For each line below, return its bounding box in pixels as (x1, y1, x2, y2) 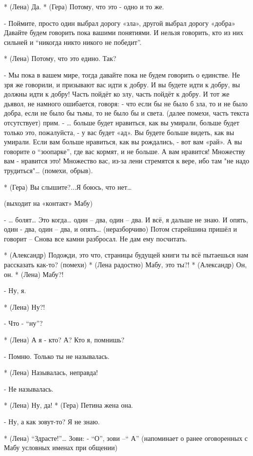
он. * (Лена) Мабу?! (4, 269, 64, 279)
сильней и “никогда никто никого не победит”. (4, 37, 142, 47)
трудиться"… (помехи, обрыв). (4, 165, 93, 175)
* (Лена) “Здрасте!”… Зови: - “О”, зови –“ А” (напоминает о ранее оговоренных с (4, 433, 248, 443)
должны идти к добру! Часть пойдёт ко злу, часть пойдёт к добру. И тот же (4, 89, 230, 99)
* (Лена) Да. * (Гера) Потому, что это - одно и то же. (4, 1, 164, 11)
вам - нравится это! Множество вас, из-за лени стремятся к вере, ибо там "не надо (4, 156, 250, 166)
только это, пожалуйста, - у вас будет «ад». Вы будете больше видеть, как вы (4, 127, 234, 137)
